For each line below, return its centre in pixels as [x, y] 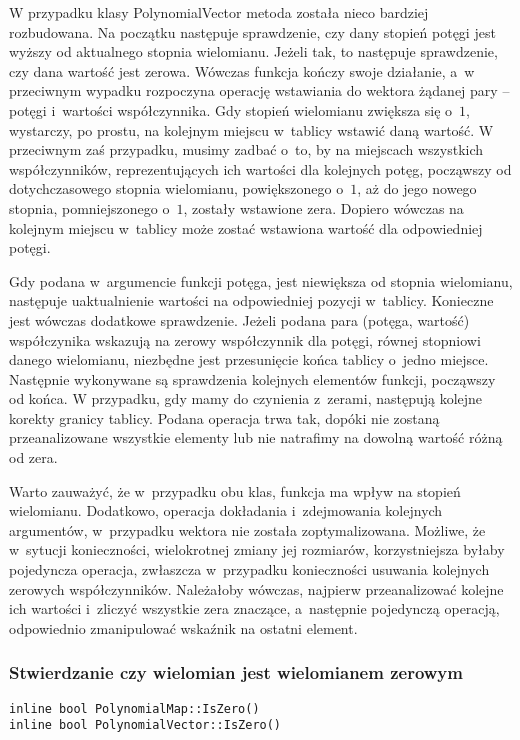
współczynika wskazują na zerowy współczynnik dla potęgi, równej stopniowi [245, 339]
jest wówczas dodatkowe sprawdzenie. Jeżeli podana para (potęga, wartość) [239, 319]
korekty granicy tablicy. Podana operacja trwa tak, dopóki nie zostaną [224, 417]
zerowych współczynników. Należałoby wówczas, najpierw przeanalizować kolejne [256, 588]
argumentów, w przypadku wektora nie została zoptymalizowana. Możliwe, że [247, 529]
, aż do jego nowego [417, 188]
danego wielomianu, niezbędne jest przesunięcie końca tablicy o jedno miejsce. [249, 359]
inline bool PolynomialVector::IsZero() [145, 725]
